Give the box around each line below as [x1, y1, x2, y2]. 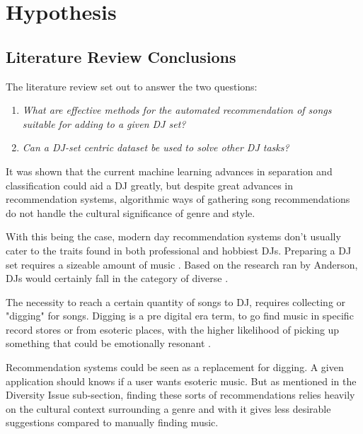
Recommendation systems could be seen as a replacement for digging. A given [6, 360, 344, 375]
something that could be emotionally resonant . [6, 336, 211, 351]
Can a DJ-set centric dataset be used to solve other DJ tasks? [22, 140, 289, 155]
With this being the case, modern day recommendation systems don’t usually [6, 229, 341, 244]
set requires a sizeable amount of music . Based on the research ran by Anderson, [6, 257, 358, 271]
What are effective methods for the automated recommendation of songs [22, 102, 332, 117]
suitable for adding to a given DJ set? [22, 116, 186, 131]
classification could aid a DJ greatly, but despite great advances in [6, 177, 293, 192]
